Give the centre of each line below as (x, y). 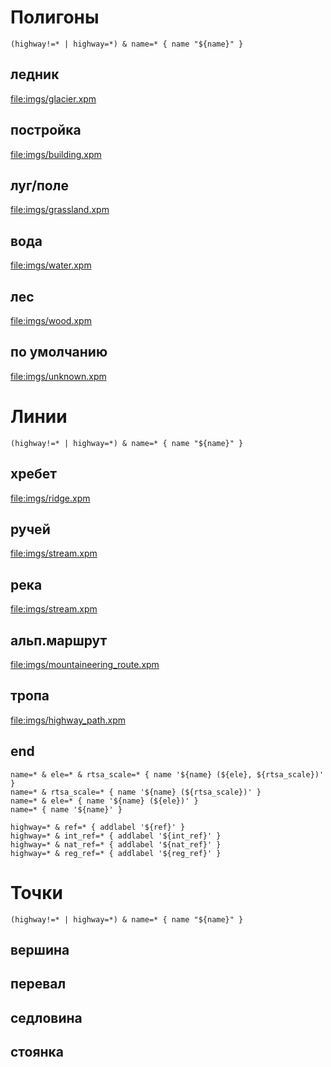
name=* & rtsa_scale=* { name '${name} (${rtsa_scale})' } (136, 792)
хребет (33, 474)
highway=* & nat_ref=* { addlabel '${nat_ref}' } (116, 844)
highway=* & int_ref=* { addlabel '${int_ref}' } (116, 836)
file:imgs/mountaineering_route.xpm (85, 664)
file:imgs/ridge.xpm (50, 498)
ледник (35, 74)
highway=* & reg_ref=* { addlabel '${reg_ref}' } (116, 853)
